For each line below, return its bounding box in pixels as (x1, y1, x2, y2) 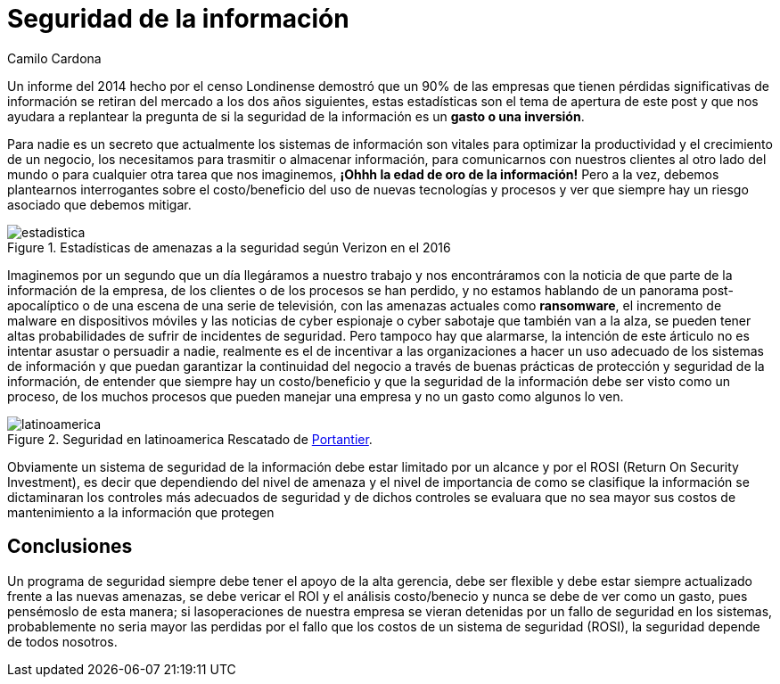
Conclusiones (7, 535, 133, 558)
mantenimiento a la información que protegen (7, 504, 275, 520)
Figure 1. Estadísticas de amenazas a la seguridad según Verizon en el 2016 (7, 239, 451, 255)
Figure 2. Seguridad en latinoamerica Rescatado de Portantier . (7, 431, 373, 447)
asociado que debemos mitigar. (7, 196, 192, 212)
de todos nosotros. (7, 633, 118, 649)
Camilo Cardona (7, 50, 102, 66)
